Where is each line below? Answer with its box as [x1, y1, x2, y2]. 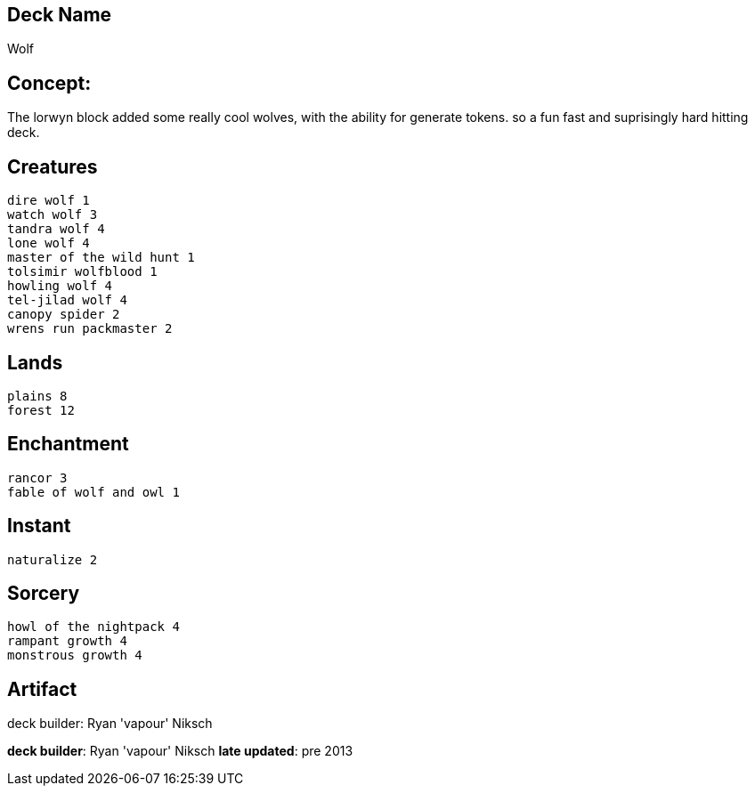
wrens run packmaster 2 [7, 321, 173, 336]
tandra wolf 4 [7, 222, 105, 237]
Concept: [7, 71, 92, 94]
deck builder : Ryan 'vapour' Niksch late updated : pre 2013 [7, 743, 353, 759]
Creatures [7, 155, 98, 178]
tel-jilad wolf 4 [7, 293, 127, 308]
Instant [7, 514, 71, 538]
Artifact [7, 677, 77, 700]
